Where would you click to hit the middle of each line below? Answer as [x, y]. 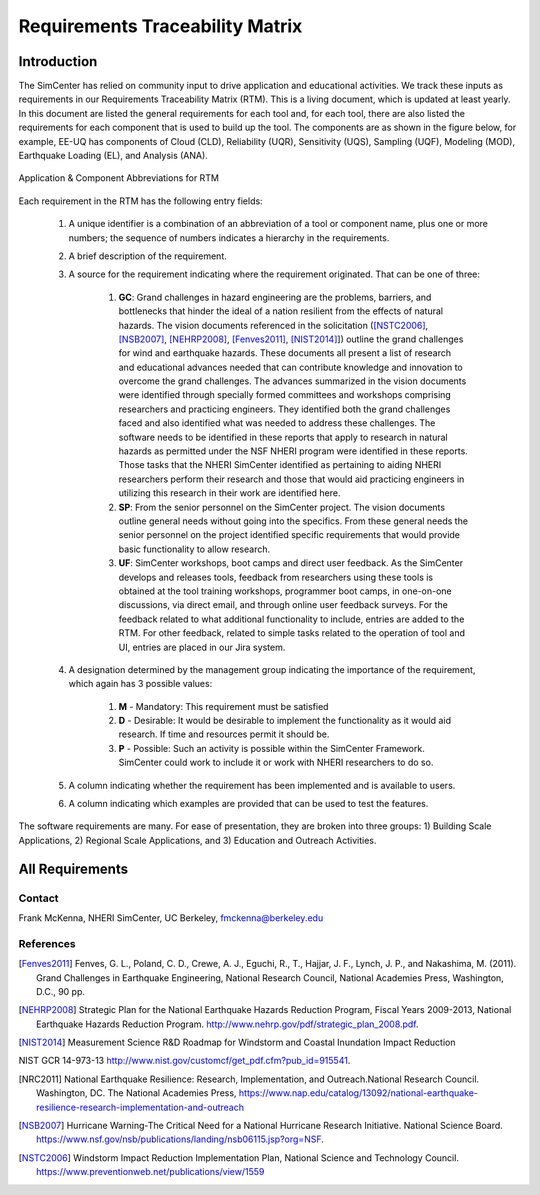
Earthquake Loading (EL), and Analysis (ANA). [113, 156]
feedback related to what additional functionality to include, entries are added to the [291, 619]
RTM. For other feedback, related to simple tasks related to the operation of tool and [291, 633]
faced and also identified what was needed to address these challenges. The [277, 423]
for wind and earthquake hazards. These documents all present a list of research [285, 353]
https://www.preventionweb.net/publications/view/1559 [150, 1172]
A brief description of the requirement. [147, 256]
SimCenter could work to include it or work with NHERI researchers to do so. [276, 762]
